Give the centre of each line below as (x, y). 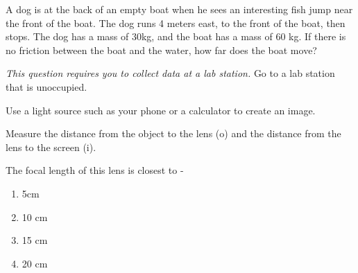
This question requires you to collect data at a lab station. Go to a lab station (170, 73)
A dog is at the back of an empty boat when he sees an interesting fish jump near (179, 9)
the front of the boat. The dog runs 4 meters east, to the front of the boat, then (176, 23)
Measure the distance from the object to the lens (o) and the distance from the (173, 133)
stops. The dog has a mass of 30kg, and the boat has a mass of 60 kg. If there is (176, 36)
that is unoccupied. (46, 86)
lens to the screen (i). (51, 147)
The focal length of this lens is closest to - (95, 170)
